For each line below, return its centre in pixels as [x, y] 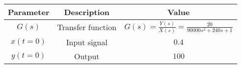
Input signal [87, 42]
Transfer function [87, 27]
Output [87, 56]
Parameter [29, 12]
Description [87, 12]
